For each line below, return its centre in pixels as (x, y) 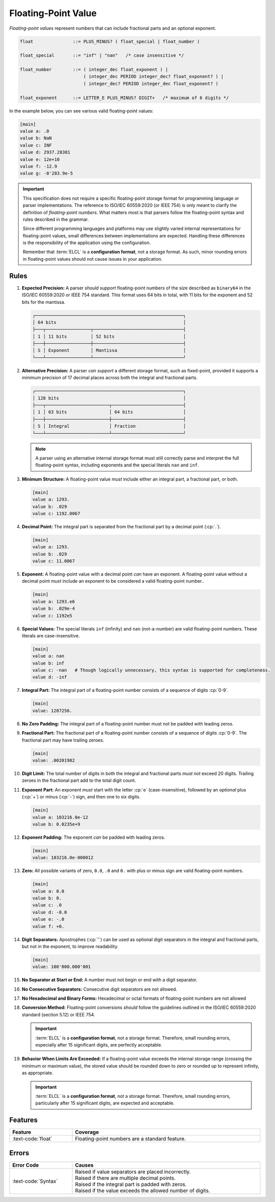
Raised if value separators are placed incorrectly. (133, 1171)
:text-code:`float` (32, 1139)
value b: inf (48, 663)
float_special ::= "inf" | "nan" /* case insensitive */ (102, 56)
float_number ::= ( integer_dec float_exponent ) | (94, 70)
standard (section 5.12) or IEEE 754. (58, 1014)
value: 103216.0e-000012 (63, 858)
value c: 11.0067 (54, 561)
